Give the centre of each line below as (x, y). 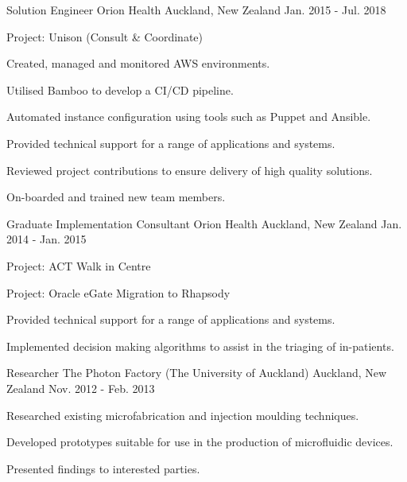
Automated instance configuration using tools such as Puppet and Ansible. (189, 117)
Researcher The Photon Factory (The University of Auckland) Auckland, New (197, 373)
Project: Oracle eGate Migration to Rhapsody (118, 292)
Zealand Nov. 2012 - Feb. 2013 (81, 388)
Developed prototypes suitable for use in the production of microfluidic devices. (200, 442)
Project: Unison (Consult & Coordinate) (105, 36)
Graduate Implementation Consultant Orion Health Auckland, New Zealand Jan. (204, 223)
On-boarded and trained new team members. (116, 197)
